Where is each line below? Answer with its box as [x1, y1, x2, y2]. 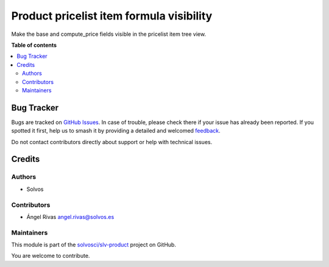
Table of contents [11, 41, 57, 49]
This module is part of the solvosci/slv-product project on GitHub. [11, 241, 177, 249]
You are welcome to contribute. [11, 252, 90, 260]
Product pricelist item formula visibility [11, 9, 213, 23]
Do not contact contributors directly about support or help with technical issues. [11, 138, 213, 145]
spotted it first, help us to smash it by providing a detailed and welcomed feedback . [11, 127, 221, 134]
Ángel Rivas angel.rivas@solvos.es [26, 213, 115, 220]
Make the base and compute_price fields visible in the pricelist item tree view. [11, 30, 207, 38]
